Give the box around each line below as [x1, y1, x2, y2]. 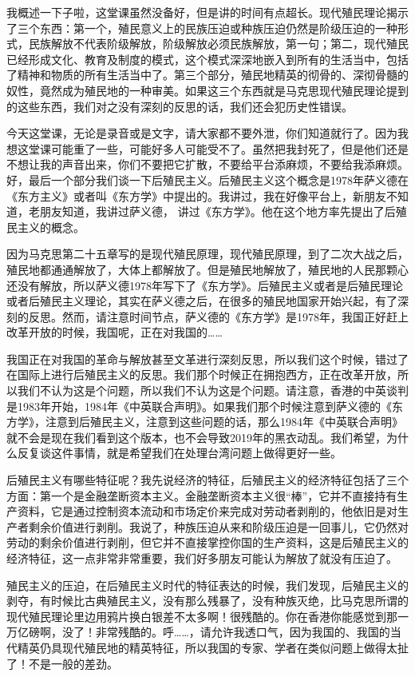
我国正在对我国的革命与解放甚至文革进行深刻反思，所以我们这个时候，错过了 [6, 350, 409, 367]
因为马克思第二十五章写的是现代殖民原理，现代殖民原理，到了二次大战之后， [6, 245, 409, 262]
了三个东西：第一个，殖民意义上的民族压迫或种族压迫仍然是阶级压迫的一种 [6, 19, 397, 36]
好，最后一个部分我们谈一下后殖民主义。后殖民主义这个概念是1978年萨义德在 [6, 171, 409, 188]
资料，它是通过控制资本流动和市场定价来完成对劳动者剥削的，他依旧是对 [17, 503, 397, 520]
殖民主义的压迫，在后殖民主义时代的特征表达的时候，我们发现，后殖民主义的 [6, 576, 409, 593]
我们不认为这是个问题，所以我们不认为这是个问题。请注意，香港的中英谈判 [17, 382, 409, 399]
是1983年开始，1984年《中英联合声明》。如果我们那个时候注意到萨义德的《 [6, 397, 392, 414]
